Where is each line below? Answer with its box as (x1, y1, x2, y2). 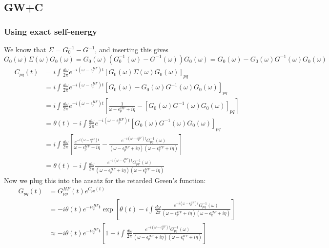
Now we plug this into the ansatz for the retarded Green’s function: (4, 175, 206, 185)
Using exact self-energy (4, 25, 97, 37)
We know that (4, 44, 46, 54)
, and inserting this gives (95, 44, 168, 54)
